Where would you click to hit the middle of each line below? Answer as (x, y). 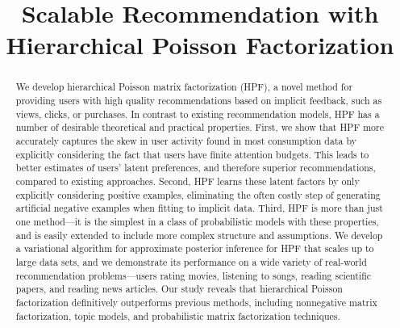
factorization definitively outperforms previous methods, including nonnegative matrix (196, 302)
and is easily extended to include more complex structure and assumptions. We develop (199, 235)
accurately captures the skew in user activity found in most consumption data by (186, 140)
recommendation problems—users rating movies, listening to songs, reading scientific (194, 275)
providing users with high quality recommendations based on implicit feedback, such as (199, 101)
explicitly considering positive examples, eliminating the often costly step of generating (198, 194)
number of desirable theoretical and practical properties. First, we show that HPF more (200, 127)
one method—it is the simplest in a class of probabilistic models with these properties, (197, 221)
